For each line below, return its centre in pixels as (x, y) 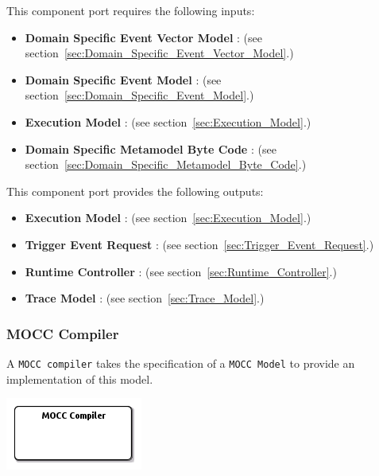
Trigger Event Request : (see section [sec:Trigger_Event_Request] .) (199, 244)
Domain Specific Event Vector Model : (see (143, 37)
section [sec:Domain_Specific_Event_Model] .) (139, 95)
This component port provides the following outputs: (135, 191)
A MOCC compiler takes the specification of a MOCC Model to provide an (181, 363)
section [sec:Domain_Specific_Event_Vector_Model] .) (159, 53)
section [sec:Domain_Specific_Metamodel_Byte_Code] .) (166, 164)
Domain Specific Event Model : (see (123, 79)
